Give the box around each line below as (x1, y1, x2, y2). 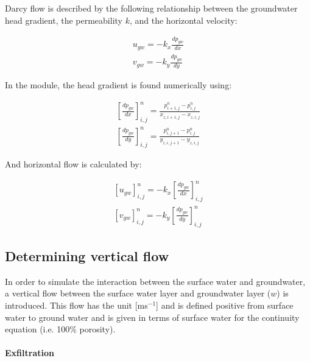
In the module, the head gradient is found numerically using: (5, 79, 232, 91)
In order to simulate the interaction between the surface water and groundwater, (5, 275, 306, 287)
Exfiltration (5, 346, 54, 359)
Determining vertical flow (5, 246, 169, 265)
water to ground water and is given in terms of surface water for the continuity (5, 310, 300, 323)
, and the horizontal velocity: (129, 13, 238, 26)
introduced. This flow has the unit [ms (5, 298, 148, 311)
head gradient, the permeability (5, 13, 122, 26)
